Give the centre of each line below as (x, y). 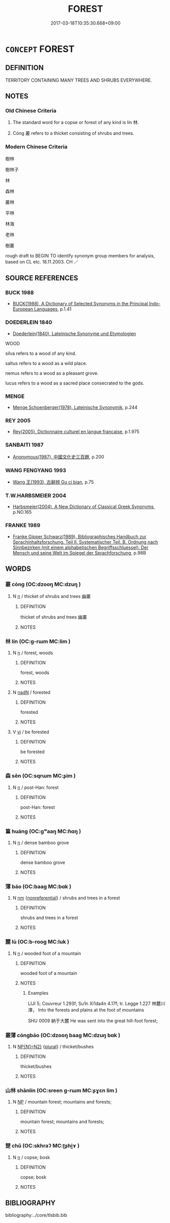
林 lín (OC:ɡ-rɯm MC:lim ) (38, 641)
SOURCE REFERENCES (42, 278)
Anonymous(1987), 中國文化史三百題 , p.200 (58, 457)
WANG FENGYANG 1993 (36, 470)
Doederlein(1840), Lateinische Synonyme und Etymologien (74, 333)
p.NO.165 (22, 512)
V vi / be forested (31, 732)
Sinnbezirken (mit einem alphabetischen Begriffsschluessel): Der (80, 547)
